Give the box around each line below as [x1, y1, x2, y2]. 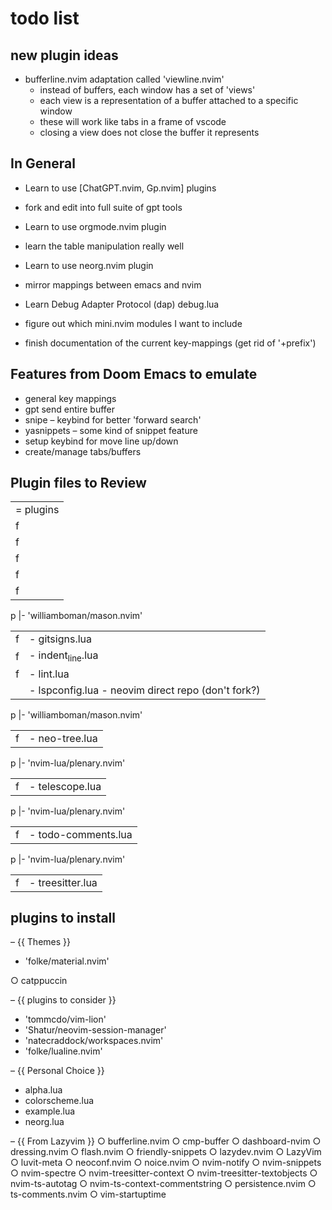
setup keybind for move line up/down [24, 435, 179, 447]
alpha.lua [24, 1084, 63, 1096]
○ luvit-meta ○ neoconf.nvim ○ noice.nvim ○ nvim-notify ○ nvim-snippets [10, 1157, 322, 1169]
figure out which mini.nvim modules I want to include [24, 317, 243, 329]
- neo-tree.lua [28, 731, 98, 745]
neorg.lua [24, 1116, 65, 1128]
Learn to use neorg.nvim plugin [24, 259, 154, 271]
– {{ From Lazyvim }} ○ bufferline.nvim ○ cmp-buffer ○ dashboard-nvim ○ [10, 1135, 322, 1147]
